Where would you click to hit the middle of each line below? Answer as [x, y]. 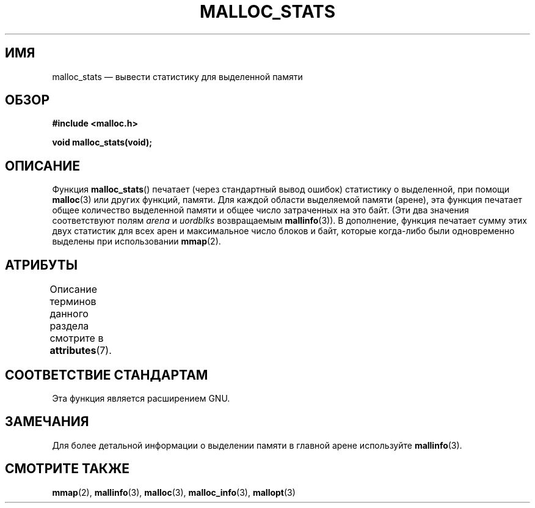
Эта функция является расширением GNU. [141, 398]
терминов [73, 302]
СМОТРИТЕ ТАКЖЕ [67, 469]
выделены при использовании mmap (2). [136, 241]
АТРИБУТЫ [42, 265]
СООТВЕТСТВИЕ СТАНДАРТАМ [107, 375]
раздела [69, 326]
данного [69, 314]
